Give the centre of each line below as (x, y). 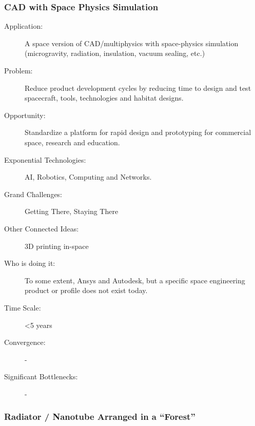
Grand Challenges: (33, 194)
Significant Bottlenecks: (41, 376)
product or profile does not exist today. (86, 290)
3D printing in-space (57, 246)
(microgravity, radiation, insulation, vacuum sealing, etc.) (115, 53)
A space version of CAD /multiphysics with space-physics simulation (132, 43)
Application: (24, 26)
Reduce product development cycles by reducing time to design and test (138, 88)
